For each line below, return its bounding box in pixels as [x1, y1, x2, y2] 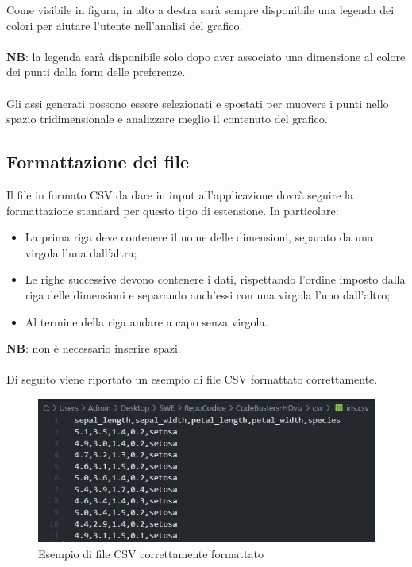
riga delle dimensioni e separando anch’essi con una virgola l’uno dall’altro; [25, 286, 391, 303]
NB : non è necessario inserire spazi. [6, 340, 181, 357]
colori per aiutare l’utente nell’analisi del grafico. [6, 17, 243, 33]
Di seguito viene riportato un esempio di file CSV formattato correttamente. [6, 371, 378, 388]
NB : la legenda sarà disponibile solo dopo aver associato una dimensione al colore [6, 48, 406, 64]
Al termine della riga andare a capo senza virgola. [25, 313, 268, 330]
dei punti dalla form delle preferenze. [6, 64, 186, 80]
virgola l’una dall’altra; [25, 244, 137, 260]
